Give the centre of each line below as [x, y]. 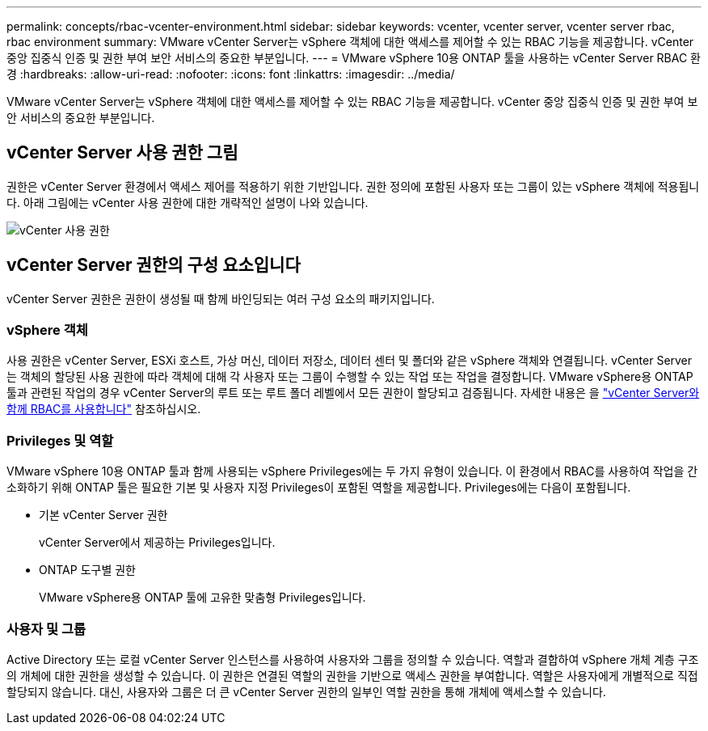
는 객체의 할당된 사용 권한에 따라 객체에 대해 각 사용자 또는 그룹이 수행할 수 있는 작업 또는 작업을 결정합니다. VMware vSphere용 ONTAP [350, 377]
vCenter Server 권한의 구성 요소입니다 [154, 265]
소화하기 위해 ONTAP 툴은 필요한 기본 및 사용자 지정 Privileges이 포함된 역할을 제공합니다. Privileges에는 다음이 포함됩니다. [319, 488]
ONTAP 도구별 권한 [87, 570]
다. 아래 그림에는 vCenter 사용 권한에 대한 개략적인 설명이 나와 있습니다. [188, 202]
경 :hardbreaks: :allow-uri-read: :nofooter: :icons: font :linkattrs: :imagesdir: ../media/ [231, 74]
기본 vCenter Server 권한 [103, 515]
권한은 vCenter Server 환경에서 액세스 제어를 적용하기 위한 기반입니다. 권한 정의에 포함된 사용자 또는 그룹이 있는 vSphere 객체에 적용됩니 [353, 186]
